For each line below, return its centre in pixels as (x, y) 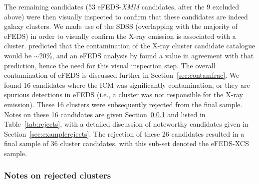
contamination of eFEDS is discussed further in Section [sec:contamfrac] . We (122, 75)
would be (18, 55)
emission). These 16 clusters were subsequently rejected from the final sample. (123, 104)
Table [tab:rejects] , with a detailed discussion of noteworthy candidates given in (126, 124)
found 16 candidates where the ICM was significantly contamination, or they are (127, 85)
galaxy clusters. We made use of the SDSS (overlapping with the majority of (121, 26)
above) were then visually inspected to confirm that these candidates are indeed (126, 16)
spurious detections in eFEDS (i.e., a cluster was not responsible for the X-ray (124, 94)
